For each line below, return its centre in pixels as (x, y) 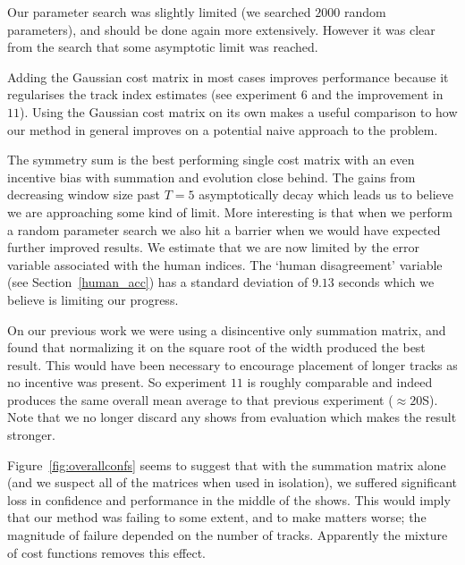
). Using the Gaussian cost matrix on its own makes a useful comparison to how (239, 111)
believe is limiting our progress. (93, 299)
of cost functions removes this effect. (106, 552)
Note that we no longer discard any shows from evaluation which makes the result (232, 417)
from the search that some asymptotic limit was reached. (163, 47)
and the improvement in (377, 94)
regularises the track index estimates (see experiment (152, 94)
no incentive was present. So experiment (117, 382)
